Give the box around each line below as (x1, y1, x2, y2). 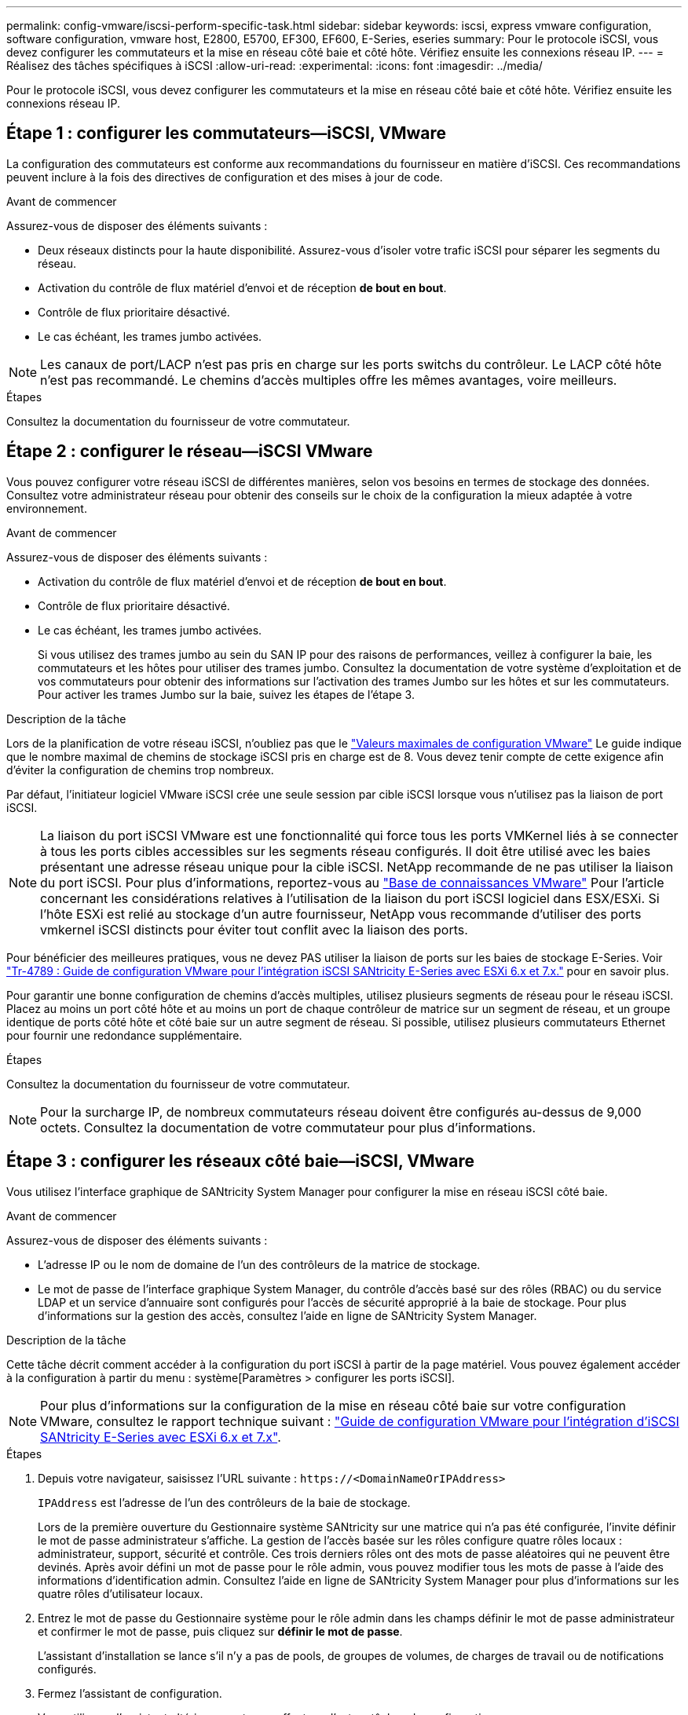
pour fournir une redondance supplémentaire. (6, 1028, 243, 1042)
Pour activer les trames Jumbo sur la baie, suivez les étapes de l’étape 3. (38, 687, 415, 701)
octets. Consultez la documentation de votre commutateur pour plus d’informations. (40, 1119, 536, 1135)
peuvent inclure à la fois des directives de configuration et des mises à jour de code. (6, 170, 443, 184)
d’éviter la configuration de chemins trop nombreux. (6, 762, 274, 777)
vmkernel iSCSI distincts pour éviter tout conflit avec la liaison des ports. (40, 921, 468, 938)
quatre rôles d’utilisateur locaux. (38, 1586, 203, 1600)
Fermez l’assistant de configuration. (38, 1686, 222, 1700)
